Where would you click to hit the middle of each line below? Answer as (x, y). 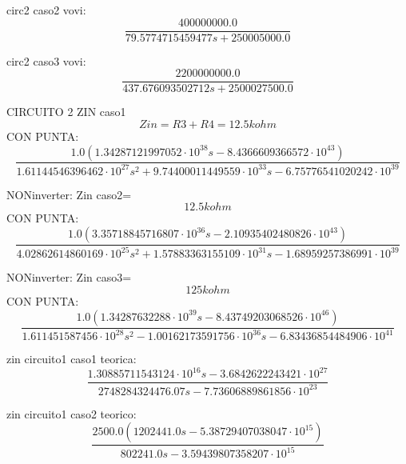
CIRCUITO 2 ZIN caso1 (66, 112)
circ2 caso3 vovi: (46, 60)
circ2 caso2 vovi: (46, 10)
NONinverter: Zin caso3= (69, 277)
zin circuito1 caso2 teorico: (72, 413)
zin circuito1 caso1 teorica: (72, 358)
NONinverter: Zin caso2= (69, 194)
